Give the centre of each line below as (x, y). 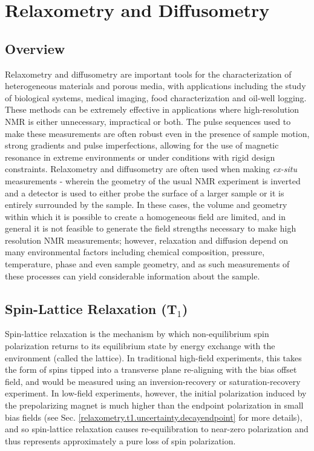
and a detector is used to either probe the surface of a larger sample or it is (145, 192)
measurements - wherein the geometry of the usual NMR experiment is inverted (153, 180)
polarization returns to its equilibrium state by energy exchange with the (140, 346)
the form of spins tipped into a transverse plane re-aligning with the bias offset (151, 369)
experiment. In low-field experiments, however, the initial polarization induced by (156, 393)
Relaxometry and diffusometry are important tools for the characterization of (148, 74)
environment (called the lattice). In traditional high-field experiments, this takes (153, 357)
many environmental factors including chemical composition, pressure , (135, 252)
